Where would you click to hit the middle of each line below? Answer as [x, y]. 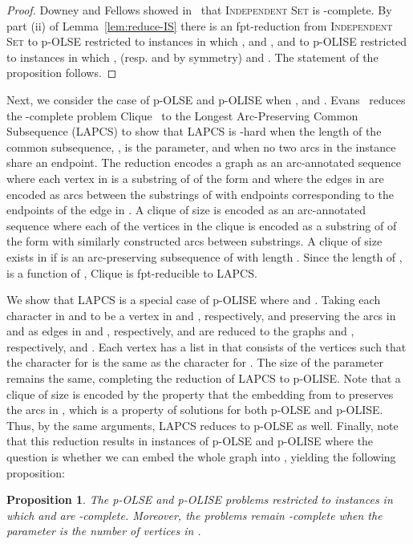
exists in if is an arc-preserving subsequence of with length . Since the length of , [204, 256]
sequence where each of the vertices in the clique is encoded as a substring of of [202, 225]
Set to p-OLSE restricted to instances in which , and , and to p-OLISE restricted [207, 41]
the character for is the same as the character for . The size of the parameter [195, 362]
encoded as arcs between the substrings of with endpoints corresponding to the [200, 194]
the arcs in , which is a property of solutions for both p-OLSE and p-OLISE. [195, 410]
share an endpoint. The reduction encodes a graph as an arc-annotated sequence [204, 162]
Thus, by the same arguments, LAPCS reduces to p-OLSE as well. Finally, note [202, 425]
